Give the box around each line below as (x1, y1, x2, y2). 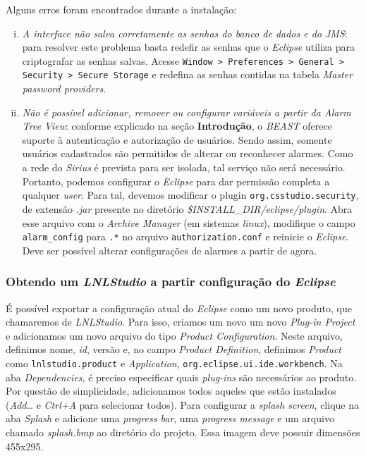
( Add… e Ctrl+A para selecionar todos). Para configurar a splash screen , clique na (6, 397, 359, 412)
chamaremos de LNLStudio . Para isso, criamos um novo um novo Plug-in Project (6, 314, 355, 329)
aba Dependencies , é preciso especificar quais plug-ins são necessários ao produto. (6, 369, 357, 384)
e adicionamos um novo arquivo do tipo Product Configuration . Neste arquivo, (6, 328, 343, 343)
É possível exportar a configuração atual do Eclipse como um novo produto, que (6, 300, 352, 315)
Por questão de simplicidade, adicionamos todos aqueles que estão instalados (6, 383, 336, 398)
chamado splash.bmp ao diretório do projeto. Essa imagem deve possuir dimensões (6, 424, 360, 439)
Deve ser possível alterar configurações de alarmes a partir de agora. (22, 242, 317, 257)
